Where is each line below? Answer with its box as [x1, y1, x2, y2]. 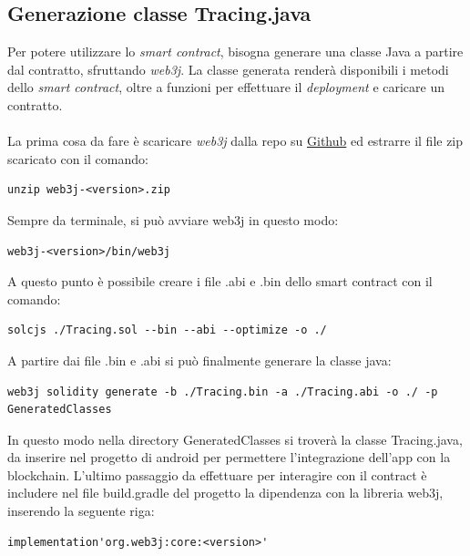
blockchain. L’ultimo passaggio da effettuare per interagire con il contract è [7, 465, 427, 484]
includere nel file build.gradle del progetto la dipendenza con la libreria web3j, [7, 483, 444, 502]
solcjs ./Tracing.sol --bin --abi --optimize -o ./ [7, 324, 327, 337]
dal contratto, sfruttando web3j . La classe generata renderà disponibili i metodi [7, 59, 449, 78]
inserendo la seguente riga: [7, 501, 155, 520]
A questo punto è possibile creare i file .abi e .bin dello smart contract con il [7, 272, 433, 291]
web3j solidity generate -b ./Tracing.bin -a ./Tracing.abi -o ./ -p [7, 385, 438, 398]
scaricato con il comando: [7, 149, 148, 168]
